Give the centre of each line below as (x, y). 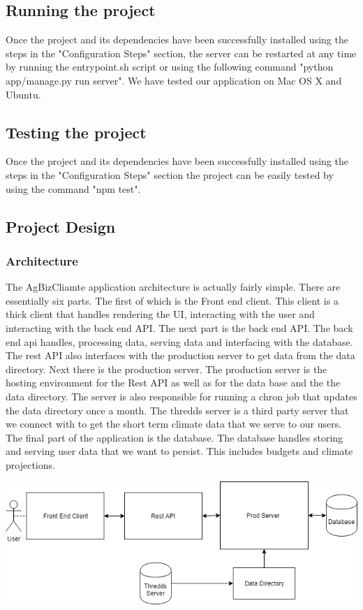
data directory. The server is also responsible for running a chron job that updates (181, 396)
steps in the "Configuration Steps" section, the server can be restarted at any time (181, 53)
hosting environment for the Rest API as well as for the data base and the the (173, 383)
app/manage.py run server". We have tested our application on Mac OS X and (174, 80)
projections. (30, 464)
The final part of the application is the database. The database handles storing (175, 437)
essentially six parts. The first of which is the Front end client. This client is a (172, 300)
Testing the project (76, 132)
